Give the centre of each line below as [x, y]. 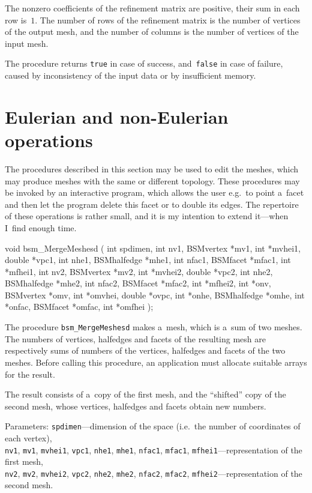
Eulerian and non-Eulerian [117, 116]
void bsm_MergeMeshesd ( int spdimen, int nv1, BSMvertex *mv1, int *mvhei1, [153, 248]
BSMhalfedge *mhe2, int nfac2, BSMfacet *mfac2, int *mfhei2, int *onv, [138, 283]
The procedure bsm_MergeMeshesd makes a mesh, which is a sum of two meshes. [154, 327]
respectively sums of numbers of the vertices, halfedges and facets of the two [145, 350]
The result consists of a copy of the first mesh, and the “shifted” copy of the [145, 394]
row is [16, 20]
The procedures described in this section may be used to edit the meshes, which [152, 168]
